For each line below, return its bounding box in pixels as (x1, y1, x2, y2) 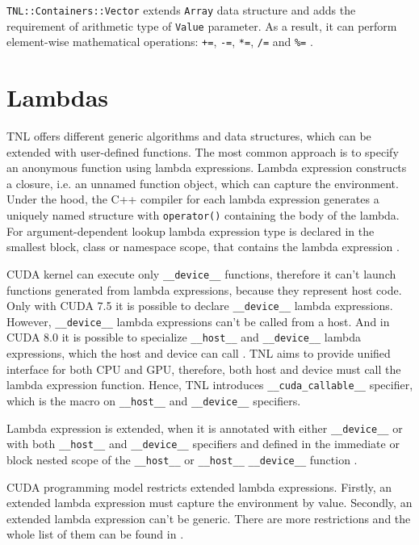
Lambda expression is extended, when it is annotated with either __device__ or (6, 419, 403, 436)
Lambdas (6, 81, 109, 114)
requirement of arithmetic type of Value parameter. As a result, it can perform (6, 17, 397, 34)
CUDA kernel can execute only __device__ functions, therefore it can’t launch (6, 265, 396, 282)
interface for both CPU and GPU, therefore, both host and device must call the (6, 360, 401, 377)
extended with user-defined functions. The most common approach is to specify (6, 143, 399, 160)
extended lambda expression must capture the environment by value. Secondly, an (6, 494, 413, 511)
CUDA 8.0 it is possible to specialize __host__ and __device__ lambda (6, 329, 361, 346)
